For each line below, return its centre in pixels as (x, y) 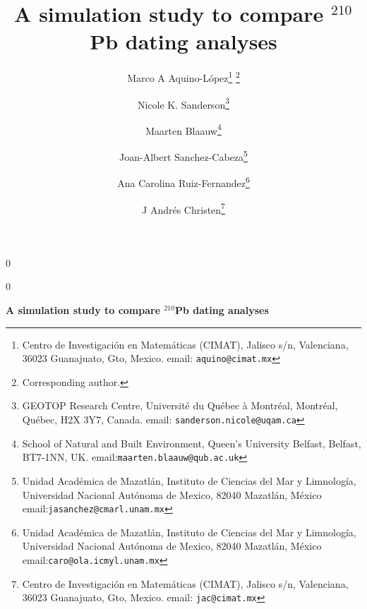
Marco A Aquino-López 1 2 (183, 77)
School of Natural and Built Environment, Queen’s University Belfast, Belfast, (192, 443)
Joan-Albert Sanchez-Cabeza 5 (183, 156)
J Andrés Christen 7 (183, 208)
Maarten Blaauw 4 (183, 129)
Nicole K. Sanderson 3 (183, 103)
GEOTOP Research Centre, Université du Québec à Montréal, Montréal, (180, 405)
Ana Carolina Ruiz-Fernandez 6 (183, 182)
